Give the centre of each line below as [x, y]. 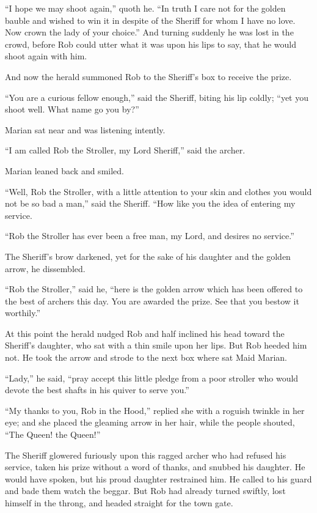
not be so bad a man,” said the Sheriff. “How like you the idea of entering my [150, 203]
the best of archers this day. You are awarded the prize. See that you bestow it [152, 301]
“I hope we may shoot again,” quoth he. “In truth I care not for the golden [145, 8]
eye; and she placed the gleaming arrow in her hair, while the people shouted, [150, 422]
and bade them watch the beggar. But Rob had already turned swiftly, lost [145, 491]
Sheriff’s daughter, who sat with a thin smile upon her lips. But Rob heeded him [156, 345]
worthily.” [23, 313]
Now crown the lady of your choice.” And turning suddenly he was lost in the [149, 32]
